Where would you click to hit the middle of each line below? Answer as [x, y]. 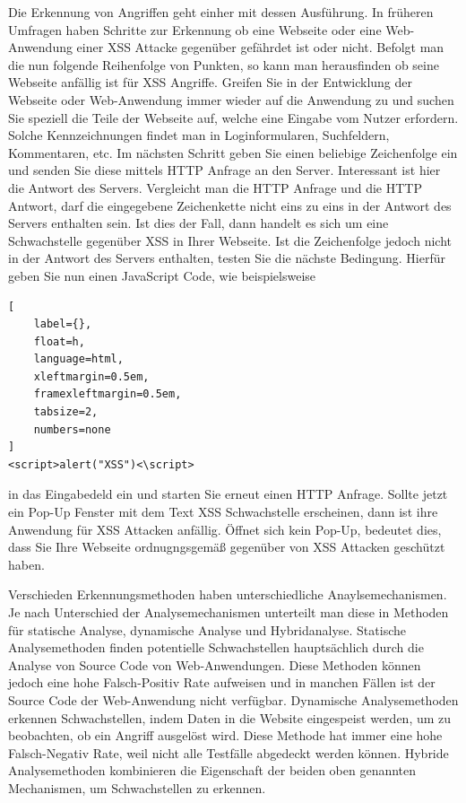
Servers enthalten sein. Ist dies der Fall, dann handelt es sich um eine [198, 223]
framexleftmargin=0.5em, [108, 394]
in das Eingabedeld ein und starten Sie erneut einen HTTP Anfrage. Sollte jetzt [228, 494]
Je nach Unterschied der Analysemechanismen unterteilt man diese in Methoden [229, 612]
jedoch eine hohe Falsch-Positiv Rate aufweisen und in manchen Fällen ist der [222, 682]
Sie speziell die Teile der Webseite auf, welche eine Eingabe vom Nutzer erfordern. [233, 117]
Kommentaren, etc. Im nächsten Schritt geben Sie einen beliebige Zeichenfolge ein [233, 152]
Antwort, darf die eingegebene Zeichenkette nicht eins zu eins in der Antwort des [230, 205]
